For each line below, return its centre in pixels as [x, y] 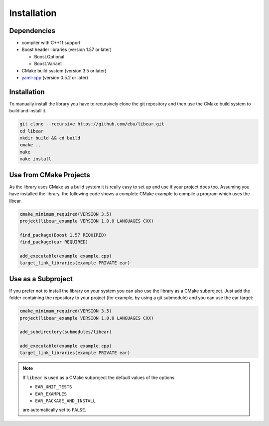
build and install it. [28, 111]
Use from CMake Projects [50, 175]
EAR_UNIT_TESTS [54, 387]
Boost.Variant [48, 64]
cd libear [32, 131]
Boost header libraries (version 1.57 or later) [67, 49]
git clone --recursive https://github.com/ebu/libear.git [92, 124]
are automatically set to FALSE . [55, 410]
